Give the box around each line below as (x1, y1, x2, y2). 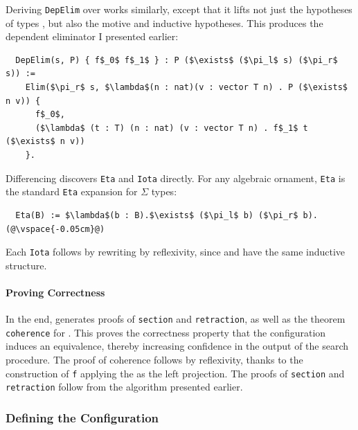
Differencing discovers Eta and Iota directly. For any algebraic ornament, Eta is (6, 170, 346, 185)
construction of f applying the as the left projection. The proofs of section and (6, 366, 345, 380)
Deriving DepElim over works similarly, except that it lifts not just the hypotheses (6, 2, 352, 16)
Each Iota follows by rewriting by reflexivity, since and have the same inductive (6, 244, 346, 259)
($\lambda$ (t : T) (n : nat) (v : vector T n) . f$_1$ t (35, 123, 308, 133)
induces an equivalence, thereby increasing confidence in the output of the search (6, 339, 349, 353)
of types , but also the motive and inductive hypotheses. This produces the (6, 15, 323, 30)
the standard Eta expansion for (6, 184, 138, 199)
